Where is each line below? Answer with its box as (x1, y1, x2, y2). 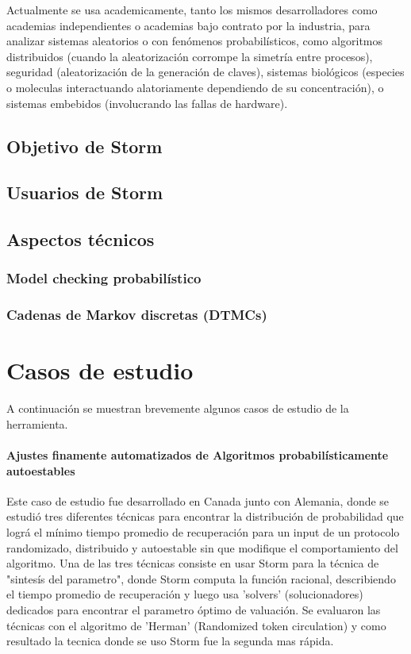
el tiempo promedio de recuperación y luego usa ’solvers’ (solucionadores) (6, 586, 363, 602)
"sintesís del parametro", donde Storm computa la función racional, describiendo (6, 570, 396, 587)
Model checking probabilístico (6, 268, 202, 288)
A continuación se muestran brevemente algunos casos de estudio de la (6, 400, 349, 417)
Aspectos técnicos (6, 227, 155, 252)
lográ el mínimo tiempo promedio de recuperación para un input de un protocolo (6, 524, 400, 541)
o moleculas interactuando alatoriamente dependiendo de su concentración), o (6, 79, 384, 95)
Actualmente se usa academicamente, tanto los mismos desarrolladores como (6, 2, 378, 17)
